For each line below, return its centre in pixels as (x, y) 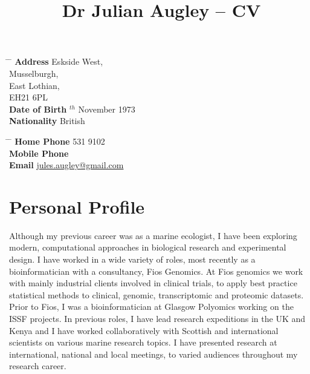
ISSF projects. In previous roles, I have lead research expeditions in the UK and (157, 318)
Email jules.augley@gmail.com (66, 165)
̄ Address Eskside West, (56, 61)
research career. (38, 366)
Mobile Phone (39, 153)
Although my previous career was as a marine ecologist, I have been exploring (153, 235)
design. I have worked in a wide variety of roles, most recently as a (132, 259)
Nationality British (47, 121)
